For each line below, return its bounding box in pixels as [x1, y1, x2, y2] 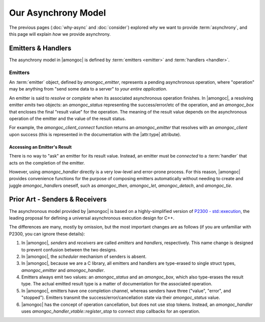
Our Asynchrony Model [9, 7, 106, 18]
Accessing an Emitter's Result [9, 144, 72, 150]
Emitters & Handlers [9, 44, 72, 52]
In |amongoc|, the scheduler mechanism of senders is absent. [21, 253, 147, 259]
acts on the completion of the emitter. [9, 160, 85, 166]
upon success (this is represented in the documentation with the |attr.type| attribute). [9, 131, 181, 137]
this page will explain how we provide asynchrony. [9, 31, 111, 37]
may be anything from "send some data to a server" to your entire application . [9, 86, 167, 92]
